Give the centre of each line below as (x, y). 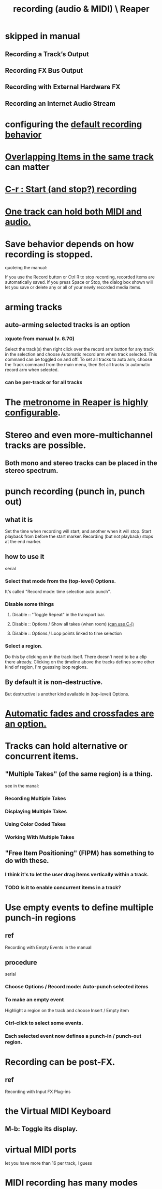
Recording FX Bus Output (44, 71)
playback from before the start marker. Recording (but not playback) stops (79, 536)
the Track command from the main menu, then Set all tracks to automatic (78, 365)
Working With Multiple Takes (40, 837)
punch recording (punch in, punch (75, 491)
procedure (21, 963)
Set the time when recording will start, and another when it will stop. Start (78, 531)
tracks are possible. (45, 445)
